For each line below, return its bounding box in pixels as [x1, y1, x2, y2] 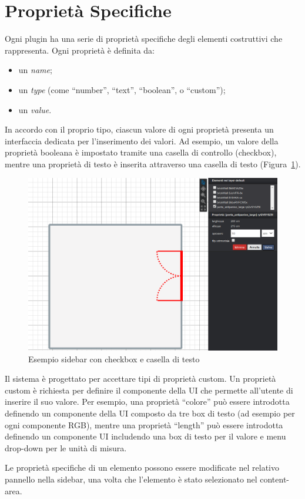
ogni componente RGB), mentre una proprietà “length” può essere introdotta [5, 418, 283, 431]
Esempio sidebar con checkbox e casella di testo [28, 352, 200, 365]
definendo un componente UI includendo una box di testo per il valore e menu [5, 430, 286, 442]
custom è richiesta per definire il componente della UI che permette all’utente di [5, 384, 293, 396]
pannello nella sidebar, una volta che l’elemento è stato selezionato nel [5, 472, 257, 485]
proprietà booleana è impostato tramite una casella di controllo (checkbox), [5, 146, 277, 158]
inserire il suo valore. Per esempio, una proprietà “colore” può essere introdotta [5, 395, 290, 408]
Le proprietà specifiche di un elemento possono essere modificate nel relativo [5, 461, 279, 474]
